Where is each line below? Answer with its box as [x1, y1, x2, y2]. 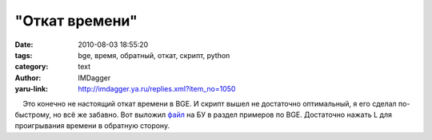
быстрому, [14, 110, 52, 119]
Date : [14, 40, 34, 49]
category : [14, 62, 49, 72]
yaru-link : [14, 84, 48, 94]
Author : [14, 72, 42, 83]
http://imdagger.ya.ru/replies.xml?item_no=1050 [78, 84, 236, 94]
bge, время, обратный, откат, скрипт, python [78, 50, 230, 60]
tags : [14, 50, 33, 60]
